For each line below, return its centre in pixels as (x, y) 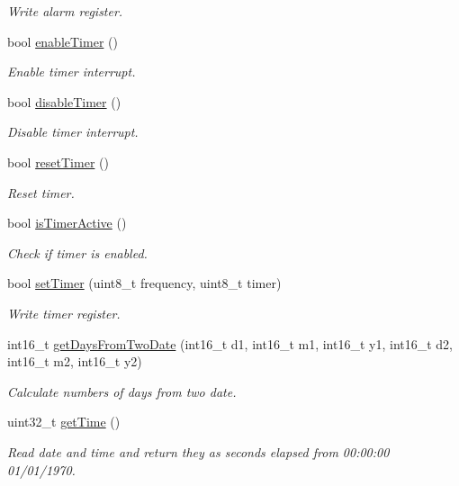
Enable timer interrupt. (72, 72)
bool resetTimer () (58, 162)
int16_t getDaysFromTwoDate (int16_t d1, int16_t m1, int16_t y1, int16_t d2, (230, 343)
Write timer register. (64, 313)
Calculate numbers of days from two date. (122, 391)
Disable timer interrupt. (73, 132)
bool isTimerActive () (67, 223)
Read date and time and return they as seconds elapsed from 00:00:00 (198, 451)
